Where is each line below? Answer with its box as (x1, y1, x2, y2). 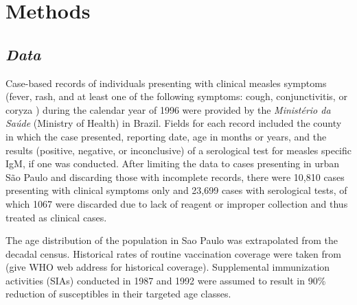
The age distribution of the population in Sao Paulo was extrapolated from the (5, 233, 338, 247)
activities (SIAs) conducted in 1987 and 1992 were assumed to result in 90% (5, 273, 326, 287)
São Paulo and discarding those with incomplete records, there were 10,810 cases (5, 169, 345, 184)
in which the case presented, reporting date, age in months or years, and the (5, 129, 327, 143)
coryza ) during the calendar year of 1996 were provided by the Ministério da (5, 102, 331, 117)
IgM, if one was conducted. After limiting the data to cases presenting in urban (5, 156, 340, 171)
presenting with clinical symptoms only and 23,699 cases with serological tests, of (5, 183, 347, 197)
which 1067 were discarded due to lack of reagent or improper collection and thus (5, 196, 348, 210)
